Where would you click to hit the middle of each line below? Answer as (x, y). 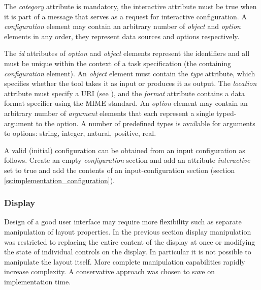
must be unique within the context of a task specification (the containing (118, 63)
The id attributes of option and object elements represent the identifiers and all (127, 53)
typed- (226, 113)
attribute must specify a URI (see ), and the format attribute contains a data (125, 93)
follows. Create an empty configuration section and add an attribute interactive (127, 160)
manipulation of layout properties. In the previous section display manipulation (128, 231)
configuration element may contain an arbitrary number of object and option (122, 26)
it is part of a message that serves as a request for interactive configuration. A (125, 16)
